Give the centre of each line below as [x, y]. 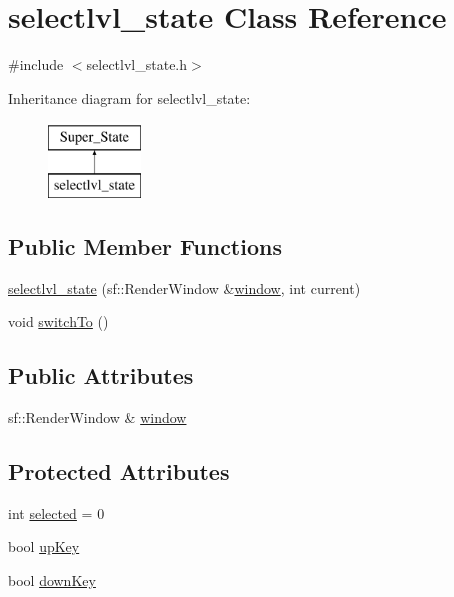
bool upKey [44, 546]
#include [36, 64]
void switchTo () [58, 321]
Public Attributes [101, 375]
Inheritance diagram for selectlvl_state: [129, 97]
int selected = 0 [56, 512]
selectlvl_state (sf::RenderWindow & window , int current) [184, 287]
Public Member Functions [145, 245]
